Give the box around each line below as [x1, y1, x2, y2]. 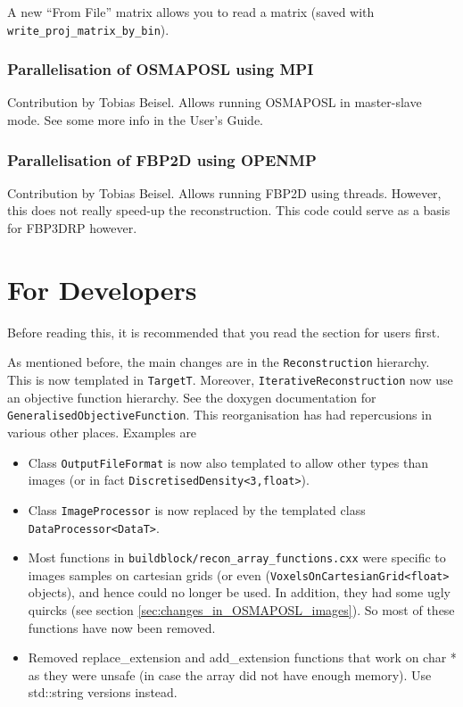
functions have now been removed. [28, 618, 216, 636]
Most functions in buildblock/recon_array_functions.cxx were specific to [28, 548, 446, 567]
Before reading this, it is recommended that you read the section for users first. [7, 322, 441, 341]
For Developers [7, 270, 197, 307]
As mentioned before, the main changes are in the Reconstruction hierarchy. [7, 353, 430, 371]
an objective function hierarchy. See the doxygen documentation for [7, 387, 376, 406]
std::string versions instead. [28, 683, 178, 702]
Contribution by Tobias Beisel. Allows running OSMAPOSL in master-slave [7, 93, 422, 112]
